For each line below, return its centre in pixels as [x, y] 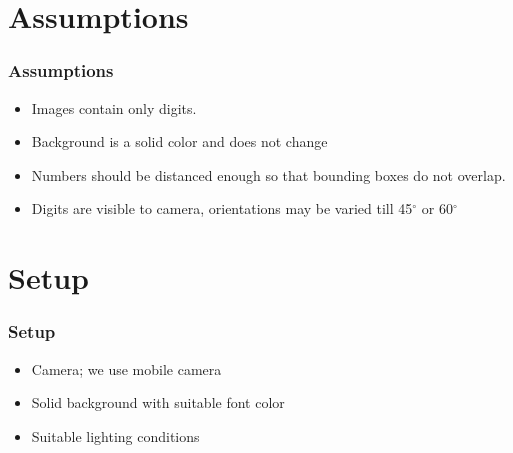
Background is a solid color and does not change [179, 141]
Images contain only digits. [114, 107]
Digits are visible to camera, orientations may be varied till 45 [222, 208]
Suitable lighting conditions [115, 435]
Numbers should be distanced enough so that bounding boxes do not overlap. [268, 174]
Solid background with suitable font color [158, 402]
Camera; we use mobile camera [126, 368]
